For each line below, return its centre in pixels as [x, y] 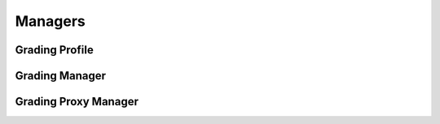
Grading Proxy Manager [77, 102]
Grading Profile [54, 50]
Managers [50, 21]
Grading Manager [60, 76]
